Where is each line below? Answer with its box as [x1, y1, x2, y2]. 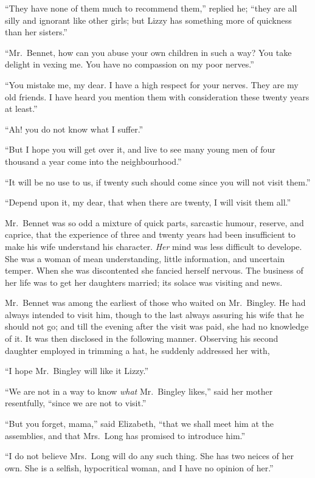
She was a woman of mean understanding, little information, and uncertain [5, 252, 285, 265]
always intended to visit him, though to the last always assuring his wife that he [5, 308, 304, 320]
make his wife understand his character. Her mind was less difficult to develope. [5, 240, 302, 252]
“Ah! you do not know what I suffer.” [5, 122, 144, 135]
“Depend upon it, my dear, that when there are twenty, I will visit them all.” [5, 196, 291, 209]
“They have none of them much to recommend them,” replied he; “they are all [5, 2, 297, 14]
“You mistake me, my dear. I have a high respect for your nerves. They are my [5, 78, 299, 91]
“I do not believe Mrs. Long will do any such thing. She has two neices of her [5, 449, 294, 462]
